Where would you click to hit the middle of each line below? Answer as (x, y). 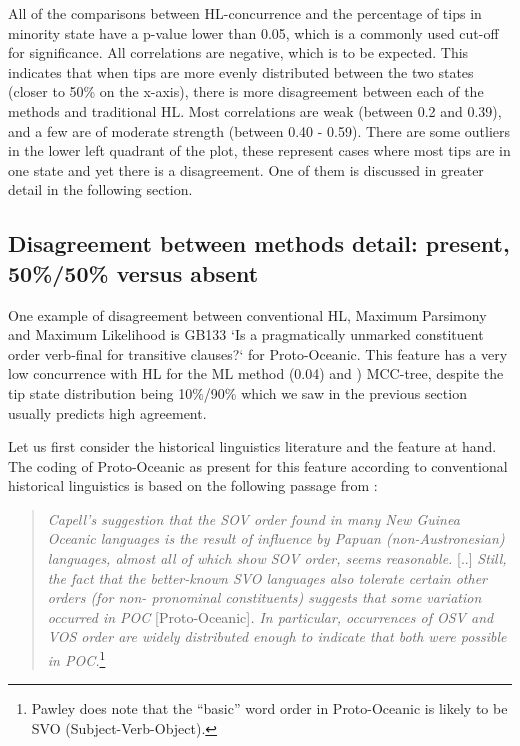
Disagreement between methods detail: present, (259, 243)
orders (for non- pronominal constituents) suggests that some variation (264, 597)
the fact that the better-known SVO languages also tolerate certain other (267, 577)
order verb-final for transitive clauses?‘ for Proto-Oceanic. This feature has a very (258, 353)
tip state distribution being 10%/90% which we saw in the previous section (237, 392)
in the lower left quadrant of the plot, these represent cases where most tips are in (259, 150)
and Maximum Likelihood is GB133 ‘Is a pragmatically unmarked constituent (246, 334)
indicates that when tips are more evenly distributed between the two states (241, 71)
